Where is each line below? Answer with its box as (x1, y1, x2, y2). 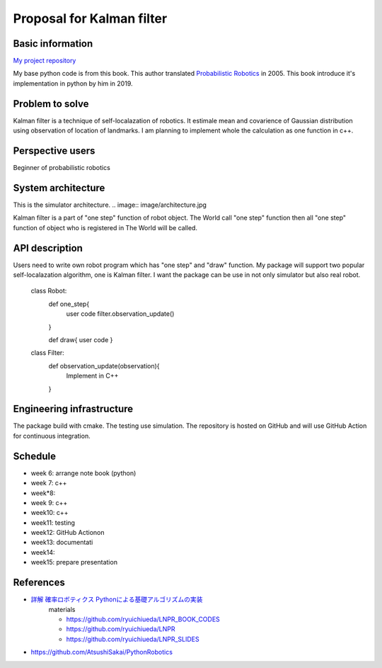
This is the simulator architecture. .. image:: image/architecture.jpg (13, 200, 207, 209)
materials (48, 605, 76, 613)
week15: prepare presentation (30, 558, 118, 567)
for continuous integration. (13, 431, 91, 440)
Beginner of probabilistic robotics (13, 164, 111, 172)
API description (13, 242, 83, 254)
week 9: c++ (30, 498, 68, 506)
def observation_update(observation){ (48, 361, 160, 370)
